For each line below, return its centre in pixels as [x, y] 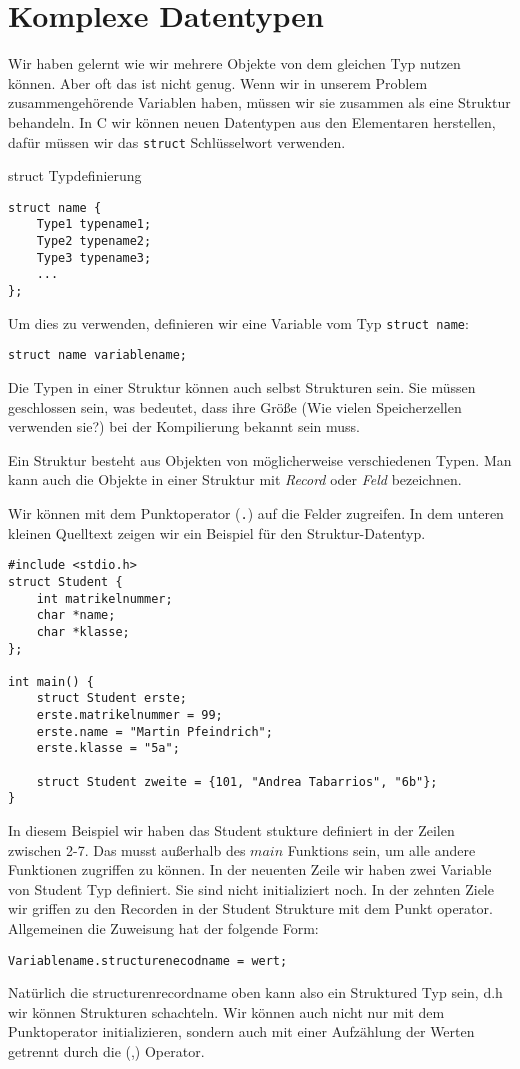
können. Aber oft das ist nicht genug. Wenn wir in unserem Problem [218, 82]
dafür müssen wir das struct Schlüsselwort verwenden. [177, 141]
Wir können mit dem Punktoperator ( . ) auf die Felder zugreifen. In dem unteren [256, 512]
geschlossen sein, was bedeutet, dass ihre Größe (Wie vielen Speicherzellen [235, 406]
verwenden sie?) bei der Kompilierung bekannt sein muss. [184, 426]
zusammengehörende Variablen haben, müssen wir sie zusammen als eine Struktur [259, 102]
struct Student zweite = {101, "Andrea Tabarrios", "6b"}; [237, 781]
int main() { [51, 681]
